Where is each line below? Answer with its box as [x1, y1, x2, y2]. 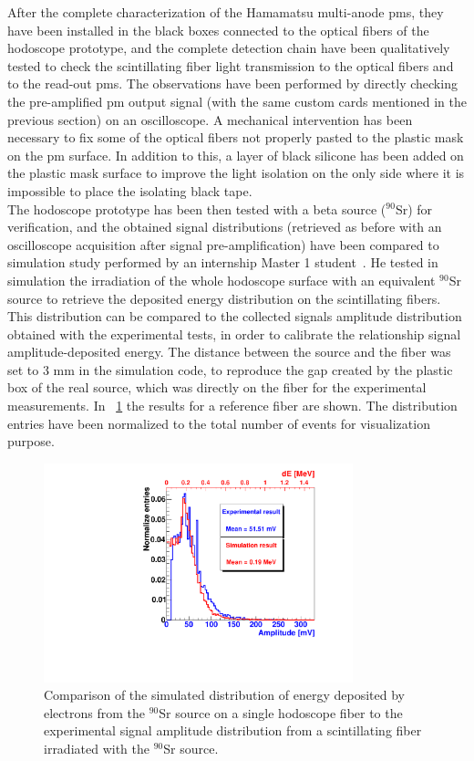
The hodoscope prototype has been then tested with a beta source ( [7, 199, 386, 218]
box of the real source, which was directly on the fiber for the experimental [7, 378, 427, 397]
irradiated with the [44, 738, 149, 757]
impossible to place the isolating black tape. [7, 181, 252, 200]
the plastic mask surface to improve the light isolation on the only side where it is [7, 163, 465, 182]
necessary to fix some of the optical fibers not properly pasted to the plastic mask [7, 128, 464, 147]
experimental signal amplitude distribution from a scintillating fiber [44, 721, 422, 740]
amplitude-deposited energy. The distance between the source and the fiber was [7, 342, 451, 361]
